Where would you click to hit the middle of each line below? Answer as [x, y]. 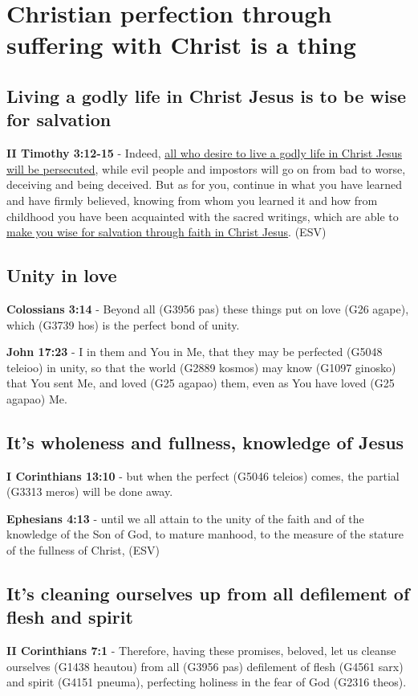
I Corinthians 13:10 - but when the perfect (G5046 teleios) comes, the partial [203, 475]
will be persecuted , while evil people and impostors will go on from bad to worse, [206, 168]
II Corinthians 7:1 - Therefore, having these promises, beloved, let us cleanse [201, 651]
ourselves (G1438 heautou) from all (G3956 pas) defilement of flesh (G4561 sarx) [205, 666]
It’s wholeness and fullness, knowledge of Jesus [205, 442]
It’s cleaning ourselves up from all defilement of [208, 594]
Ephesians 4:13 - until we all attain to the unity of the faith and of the [185, 518]
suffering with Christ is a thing [181, 45]
